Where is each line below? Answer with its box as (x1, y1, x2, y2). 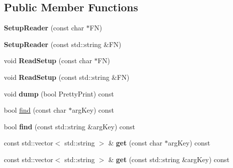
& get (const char (108, 138, 163, 148)
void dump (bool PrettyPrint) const (4, 88, 114, 98)
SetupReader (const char (4, 23, 84, 33)
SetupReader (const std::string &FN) (4, 39, 121, 49)
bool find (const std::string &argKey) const (4, 121, 135, 131)
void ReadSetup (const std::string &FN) (4, 72, 130, 82)
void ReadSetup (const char (4, 55, 92, 66)
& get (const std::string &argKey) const (108, 154, 230, 164)
